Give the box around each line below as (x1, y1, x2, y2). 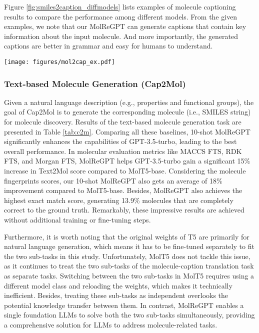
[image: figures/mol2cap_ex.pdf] (4, 58, 115, 65)
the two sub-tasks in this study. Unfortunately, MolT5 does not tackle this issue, (4, 250, 250, 261)
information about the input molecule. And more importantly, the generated (4, 30, 238, 41)
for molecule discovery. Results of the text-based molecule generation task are (4, 116, 241, 127)
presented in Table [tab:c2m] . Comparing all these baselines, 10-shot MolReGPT (4, 126, 250, 136)
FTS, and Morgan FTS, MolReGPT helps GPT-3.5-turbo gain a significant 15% (4, 155, 250, 166)
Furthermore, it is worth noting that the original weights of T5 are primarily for (4, 231, 249, 241)
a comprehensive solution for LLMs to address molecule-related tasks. (4, 319, 217, 329)
